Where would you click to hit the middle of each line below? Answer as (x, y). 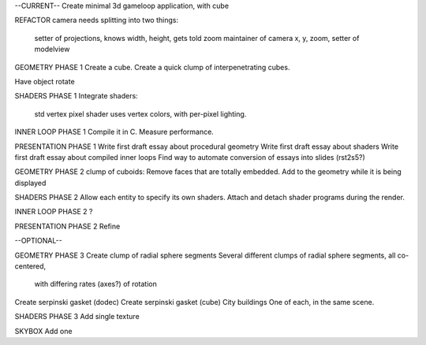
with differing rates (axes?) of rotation (95, 284)
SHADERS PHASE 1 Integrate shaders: (76, 96)
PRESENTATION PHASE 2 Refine (67, 226)
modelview (52, 49)
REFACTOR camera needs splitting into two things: (97, 20)
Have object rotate (45, 81)
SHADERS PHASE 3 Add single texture (77, 317)
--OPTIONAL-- (38, 241)
